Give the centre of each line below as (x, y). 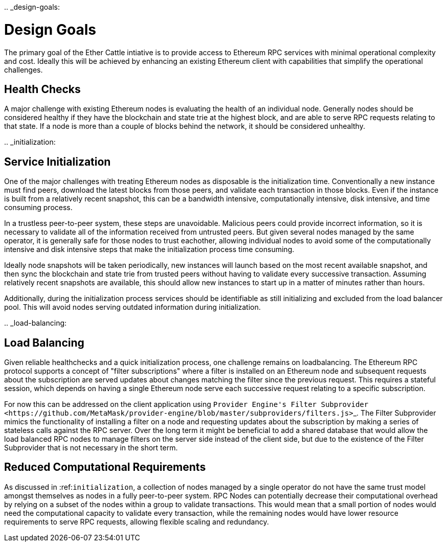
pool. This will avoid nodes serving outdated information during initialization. (132, 307)
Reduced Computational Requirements (105, 467)
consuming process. (38, 208)
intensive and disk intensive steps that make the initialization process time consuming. (149, 249)
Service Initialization (58, 162)
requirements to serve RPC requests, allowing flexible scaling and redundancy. (137, 521)
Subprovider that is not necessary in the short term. (91, 448)
